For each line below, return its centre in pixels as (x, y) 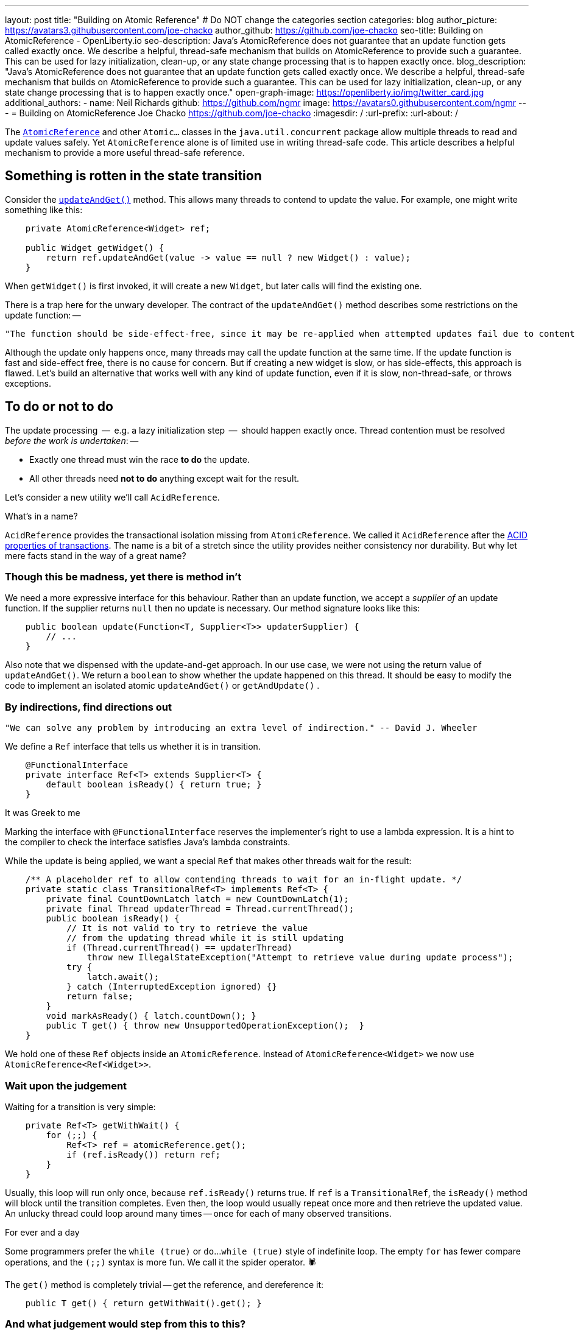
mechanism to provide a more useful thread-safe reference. (125, 153)
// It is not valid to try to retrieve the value (187, 928)
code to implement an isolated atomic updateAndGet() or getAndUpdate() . (162, 686)
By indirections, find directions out (88, 707)
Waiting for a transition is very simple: (80, 1107)
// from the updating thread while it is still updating (205, 938)
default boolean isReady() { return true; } (154, 785)
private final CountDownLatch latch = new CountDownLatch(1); (197, 899)
